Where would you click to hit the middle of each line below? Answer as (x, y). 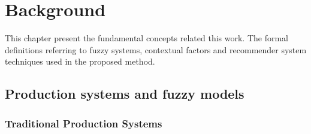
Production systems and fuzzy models (125, 94)
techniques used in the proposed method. (80, 61)
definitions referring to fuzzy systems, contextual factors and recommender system (156, 49)
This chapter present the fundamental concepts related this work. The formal (147, 38)
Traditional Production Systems (84, 123)
